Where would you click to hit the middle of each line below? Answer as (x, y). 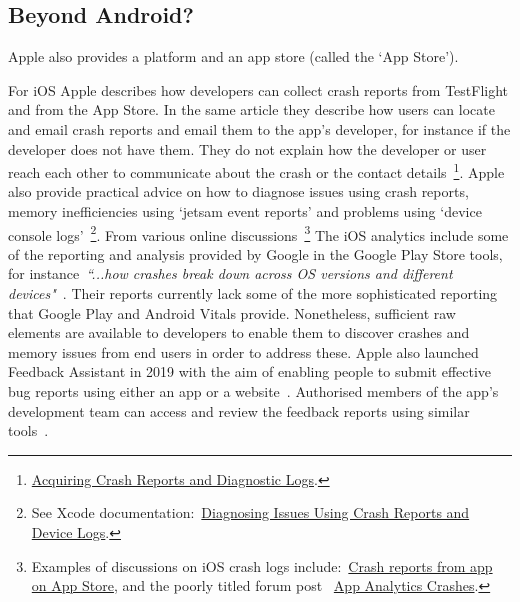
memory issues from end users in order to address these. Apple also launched (243, 351)
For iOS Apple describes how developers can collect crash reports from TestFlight (258, 89)
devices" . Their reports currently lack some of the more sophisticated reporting (253, 293)
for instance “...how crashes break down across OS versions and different (230, 273)
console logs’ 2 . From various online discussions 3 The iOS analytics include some (258, 233)
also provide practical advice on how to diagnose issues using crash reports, (238, 191)
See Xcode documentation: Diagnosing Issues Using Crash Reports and (250, 512)
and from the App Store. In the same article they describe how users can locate (251, 109)
